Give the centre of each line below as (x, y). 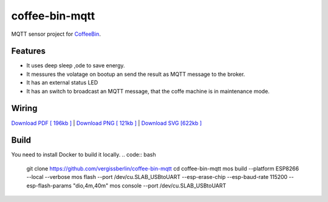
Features (28, 51)
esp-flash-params (49, 186)
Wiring (24, 108)
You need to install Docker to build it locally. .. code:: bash (84, 155)
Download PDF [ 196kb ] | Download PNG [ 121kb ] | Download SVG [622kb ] (107, 123)
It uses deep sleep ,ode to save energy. (76, 66)
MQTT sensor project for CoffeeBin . (56, 34)
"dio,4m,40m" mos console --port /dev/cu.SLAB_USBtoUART (150, 186)
